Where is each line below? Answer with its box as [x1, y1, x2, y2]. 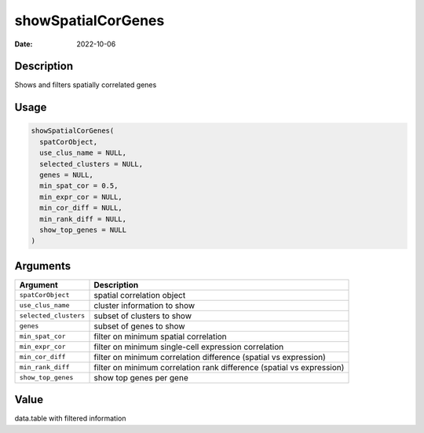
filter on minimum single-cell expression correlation [93, 341, 284, 352]
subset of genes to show [93, 321, 185, 332]
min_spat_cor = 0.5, [39, 182, 119, 190]
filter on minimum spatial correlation [93, 331, 227, 342]
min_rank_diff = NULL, [39, 215, 127, 223]
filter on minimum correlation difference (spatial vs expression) [93, 351, 326, 362]
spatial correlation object [93, 289, 186, 300]
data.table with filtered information [14, 413, 126, 424]
